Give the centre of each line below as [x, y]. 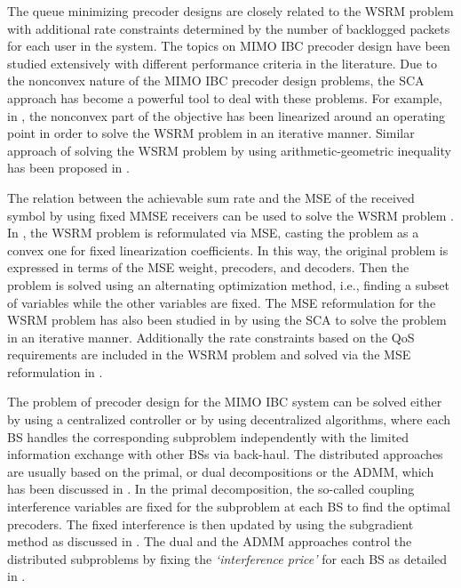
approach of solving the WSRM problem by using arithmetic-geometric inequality [229, 150]
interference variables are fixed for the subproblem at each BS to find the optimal [229, 507]
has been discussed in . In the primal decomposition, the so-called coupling [211, 489]
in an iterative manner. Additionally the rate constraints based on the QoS [211, 337]
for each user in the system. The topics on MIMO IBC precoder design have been [229, 46]
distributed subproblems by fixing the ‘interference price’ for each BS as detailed [227, 558]
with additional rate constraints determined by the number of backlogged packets [229, 28]
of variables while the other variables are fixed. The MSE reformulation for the [222, 302]
